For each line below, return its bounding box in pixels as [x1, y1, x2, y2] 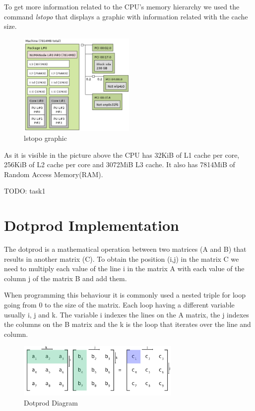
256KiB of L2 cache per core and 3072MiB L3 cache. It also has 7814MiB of [4, 159, 235, 170]
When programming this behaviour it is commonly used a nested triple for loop [4, 290, 246, 300]
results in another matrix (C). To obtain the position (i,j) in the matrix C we [4, 253, 239, 264]
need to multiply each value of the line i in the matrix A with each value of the [4, 263, 245, 274]
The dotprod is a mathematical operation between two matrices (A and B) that [4, 244, 247, 254]
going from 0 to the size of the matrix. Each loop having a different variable [4, 300, 235, 310]
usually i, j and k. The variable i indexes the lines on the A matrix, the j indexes [4, 309, 249, 319]
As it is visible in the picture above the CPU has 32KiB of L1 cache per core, [4, 149, 240, 160]
